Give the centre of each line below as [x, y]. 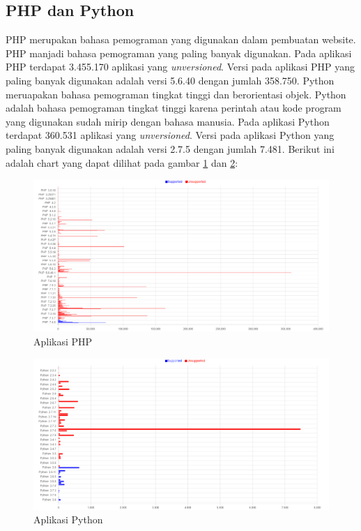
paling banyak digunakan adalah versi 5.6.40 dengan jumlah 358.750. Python [170, 80]
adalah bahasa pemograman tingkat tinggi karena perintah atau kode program [174, 108]
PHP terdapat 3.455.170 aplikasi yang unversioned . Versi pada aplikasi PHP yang [180, 67]
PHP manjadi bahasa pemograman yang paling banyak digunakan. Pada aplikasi [179, 53]
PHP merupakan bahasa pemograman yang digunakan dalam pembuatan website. [181, 39]
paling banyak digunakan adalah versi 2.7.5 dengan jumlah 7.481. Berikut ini [170, 148]
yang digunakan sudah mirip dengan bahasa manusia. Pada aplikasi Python [168, 121]
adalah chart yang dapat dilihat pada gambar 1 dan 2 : [122, 162]
